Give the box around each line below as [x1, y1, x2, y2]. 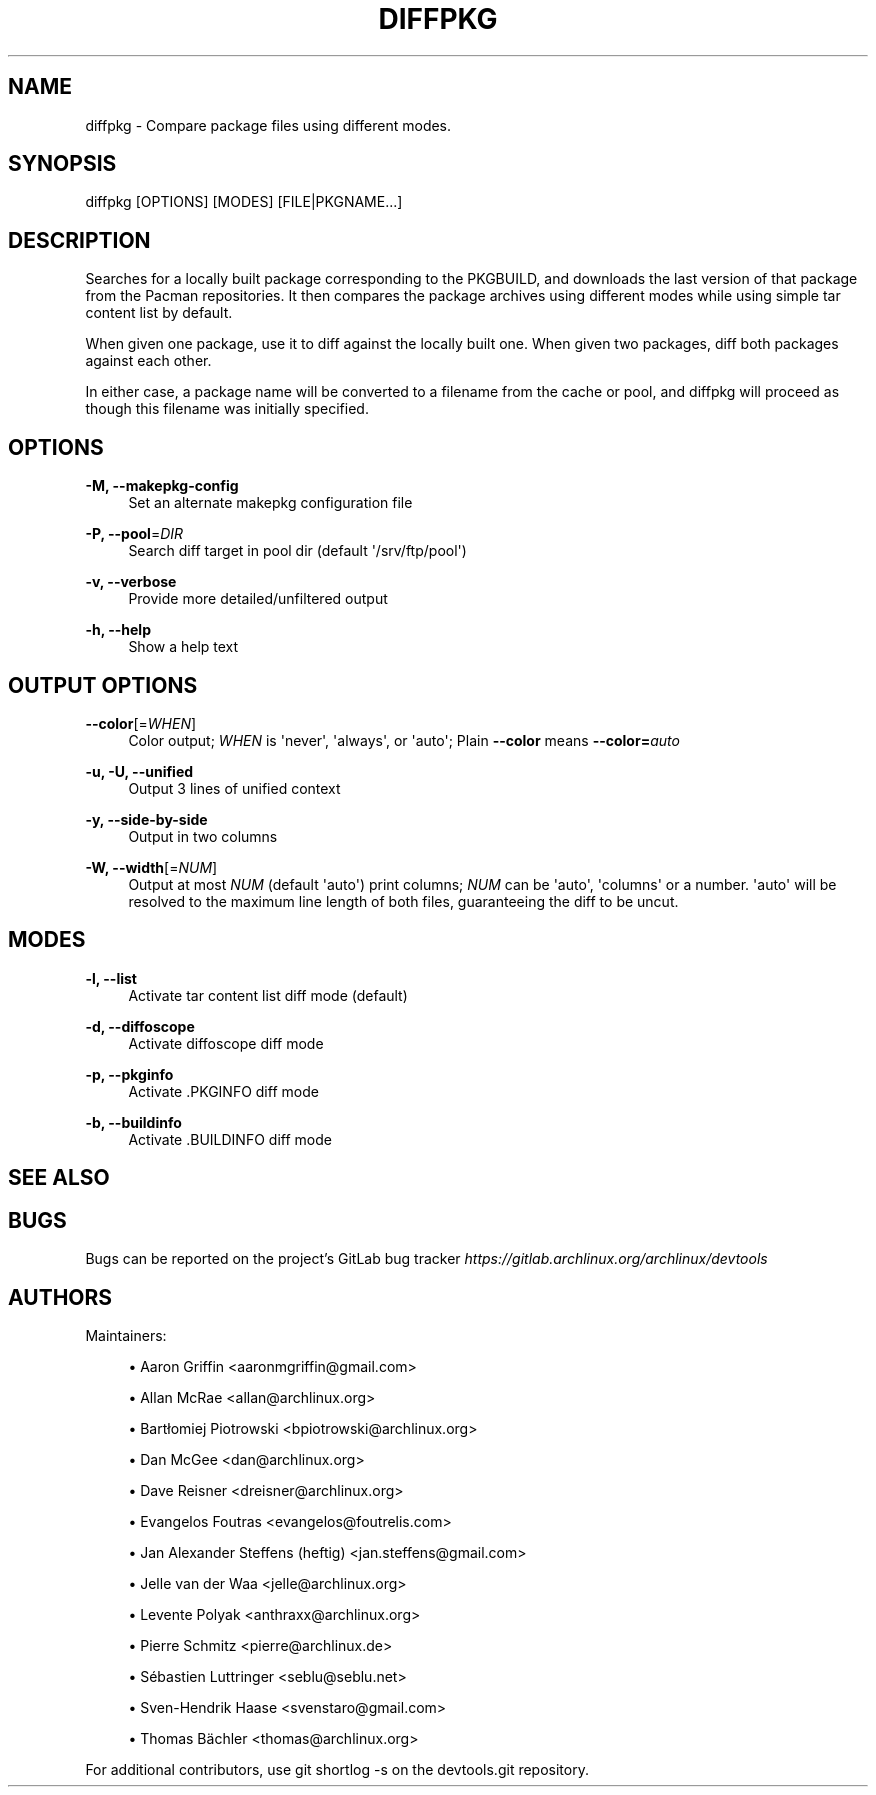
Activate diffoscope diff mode [128, 1034, 324, 1052]
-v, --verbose [85, 573, 177, 591]
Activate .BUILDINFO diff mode [128, 1130, 332, 1148]
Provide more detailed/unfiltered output [128, 590, 388, 608]
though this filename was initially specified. [85, 400, 369, 418]
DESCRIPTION [8, 227, 151, 253]
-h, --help [85, 621, 151, 639]
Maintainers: [85, 1326, 167, 1344]
